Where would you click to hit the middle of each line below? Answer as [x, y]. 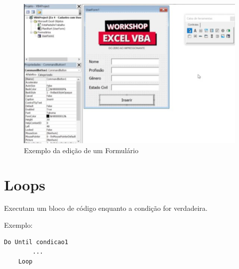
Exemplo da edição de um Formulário [81, 150]
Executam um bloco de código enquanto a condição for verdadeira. [106, 208]
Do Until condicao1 [36, 242]
